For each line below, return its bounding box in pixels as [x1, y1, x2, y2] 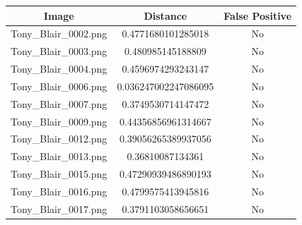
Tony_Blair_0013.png [11, 149, 108, 164]
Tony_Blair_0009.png [11, 114, 108, 128]
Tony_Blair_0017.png [11, 201, 108, 216]
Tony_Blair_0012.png [11, 131, 108, 146]
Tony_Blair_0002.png [11, 26, 108, 41]
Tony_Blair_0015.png [11, 166, 108, 181]
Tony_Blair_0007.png [11, 96, 108, 111]
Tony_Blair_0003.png [11, 44, 108, 59]
